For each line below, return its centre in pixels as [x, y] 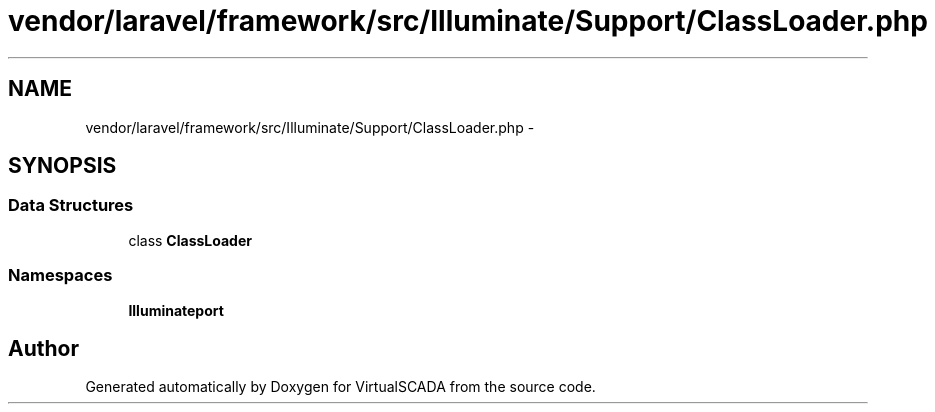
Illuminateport [176, 310]
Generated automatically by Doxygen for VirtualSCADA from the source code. [340, 387]
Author [43, 348]
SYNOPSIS [62, 166]
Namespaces [60, 275]
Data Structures [71, 205]
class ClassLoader [190, 240]
